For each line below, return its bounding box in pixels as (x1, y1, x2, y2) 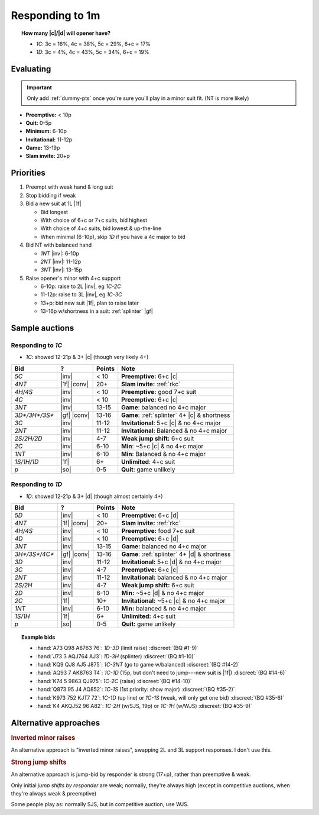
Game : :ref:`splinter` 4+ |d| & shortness (121, 550, 231, 558)
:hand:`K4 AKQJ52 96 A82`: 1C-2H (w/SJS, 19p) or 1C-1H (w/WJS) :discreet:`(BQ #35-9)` (36, 703, 252, 710)
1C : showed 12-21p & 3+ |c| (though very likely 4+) (25, 354, 149, 361)
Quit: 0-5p (25, 119, 52, 127)
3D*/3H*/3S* (14, 411, 54, 419)
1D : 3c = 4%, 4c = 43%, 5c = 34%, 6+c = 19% (36, 48, 149, 56)
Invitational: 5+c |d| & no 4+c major (121, 558, 222, 566)
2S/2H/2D (14, 434, 43, 442)
